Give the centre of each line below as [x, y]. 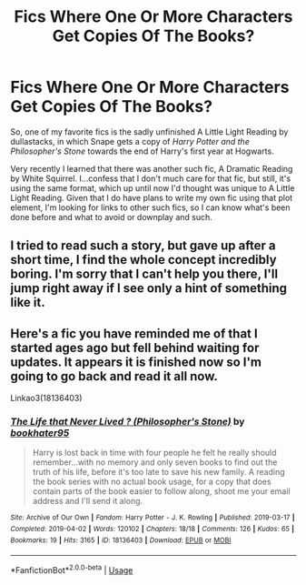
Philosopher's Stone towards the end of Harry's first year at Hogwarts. [143, 151]
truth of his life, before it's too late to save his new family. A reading [158, 472]
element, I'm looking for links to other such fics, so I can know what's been [150, 207]
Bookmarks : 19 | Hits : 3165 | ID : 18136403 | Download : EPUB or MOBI [121, 540]
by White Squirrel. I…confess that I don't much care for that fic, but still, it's [151, 178]
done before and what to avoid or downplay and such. [111, 217]
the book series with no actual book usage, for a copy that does [152, 482]
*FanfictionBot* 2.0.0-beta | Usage [72, 570]
